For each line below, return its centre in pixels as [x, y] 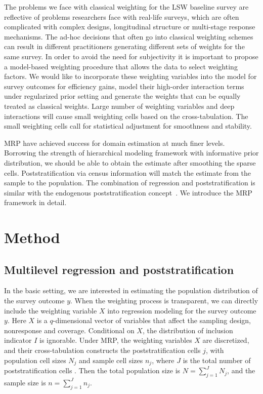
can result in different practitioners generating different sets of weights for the [124, 46]
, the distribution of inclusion [188, 330]
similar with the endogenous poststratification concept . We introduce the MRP [128, 192]
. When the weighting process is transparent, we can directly [164, 301]
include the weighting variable [51, 310]
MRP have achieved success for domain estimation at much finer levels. [115, 143]
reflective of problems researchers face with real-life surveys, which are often [122, 16]
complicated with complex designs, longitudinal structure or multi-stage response [130, 27]
